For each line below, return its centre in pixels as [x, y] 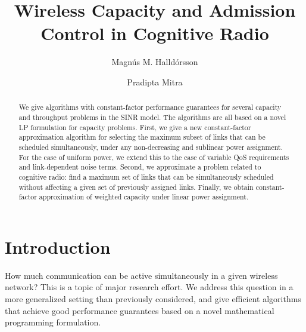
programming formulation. [53, 322]
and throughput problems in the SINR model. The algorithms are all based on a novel [152, 117]
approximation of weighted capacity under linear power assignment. [144, 197]
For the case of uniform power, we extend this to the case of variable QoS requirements [154, 157]
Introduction [58, 246]
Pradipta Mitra [155, 82]
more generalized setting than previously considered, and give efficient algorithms [153, 298]
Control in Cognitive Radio [155, 33]
